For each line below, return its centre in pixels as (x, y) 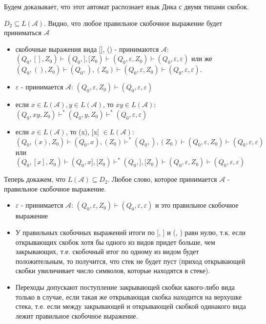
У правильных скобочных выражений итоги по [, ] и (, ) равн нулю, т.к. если (131, 232)
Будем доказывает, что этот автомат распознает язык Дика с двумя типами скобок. (126, 6)
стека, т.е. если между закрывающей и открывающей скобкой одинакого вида (131, 306)
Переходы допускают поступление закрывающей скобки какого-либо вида (125, 287)
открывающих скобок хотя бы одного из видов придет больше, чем (115, 242)
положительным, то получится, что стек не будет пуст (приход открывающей (130, 261)
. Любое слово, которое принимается (162, 179)
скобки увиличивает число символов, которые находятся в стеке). (113, 270)
